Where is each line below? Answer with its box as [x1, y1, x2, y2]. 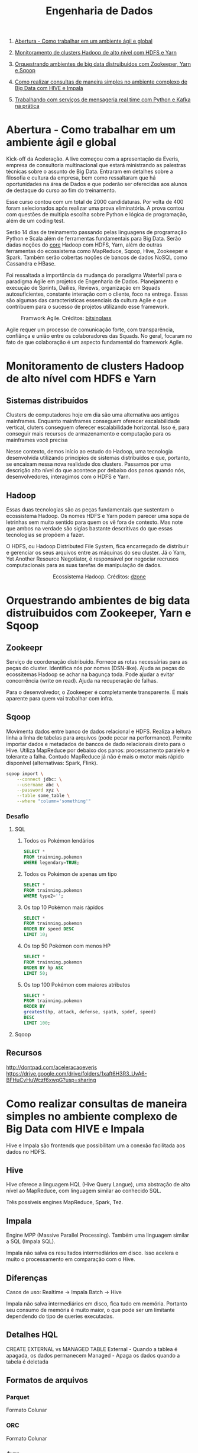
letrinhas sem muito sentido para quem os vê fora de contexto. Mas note [6, 519, 183, 526]
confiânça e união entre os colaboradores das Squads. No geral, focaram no [6, 332, 193, 340]
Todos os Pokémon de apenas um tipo [23, 870, 117, 878]
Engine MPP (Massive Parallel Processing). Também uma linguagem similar [6, 1231, 189, 1239]
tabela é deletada [6, 1358, 48, 1365]
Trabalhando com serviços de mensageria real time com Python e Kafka [14, 96, 191, 103]
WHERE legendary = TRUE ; [23, 860, 80, 866]
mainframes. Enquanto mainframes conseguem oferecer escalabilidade [6, 418, 180, 425]
